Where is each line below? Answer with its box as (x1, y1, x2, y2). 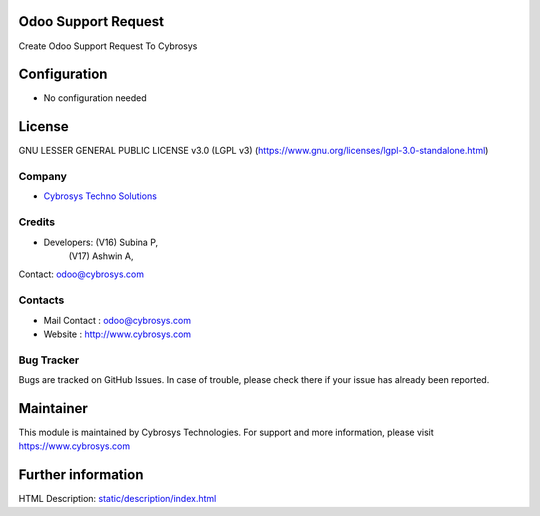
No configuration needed (43, 92, 147, 104)
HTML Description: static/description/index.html (18, 493, 217, 505)
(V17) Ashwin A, (68, 250, 134, 262)
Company (18, 170, 67, 184)
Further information (18, 466, 144, 484)
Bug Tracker (18, 353, 80, 367)
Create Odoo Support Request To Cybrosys (18, 40, 198, 52)
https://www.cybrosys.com (18, 440, 130, 452)
